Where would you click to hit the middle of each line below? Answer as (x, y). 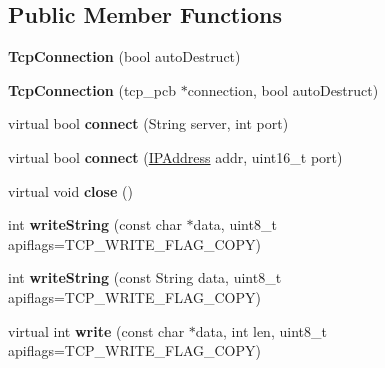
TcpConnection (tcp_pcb (92, 89)
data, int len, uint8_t (261, 330)
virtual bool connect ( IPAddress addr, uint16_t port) (175, 156)
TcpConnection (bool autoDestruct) (124, 56)
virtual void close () (70, 190)
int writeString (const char (95, 224)
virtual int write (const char (96, 330)
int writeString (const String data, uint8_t (145, 277)
